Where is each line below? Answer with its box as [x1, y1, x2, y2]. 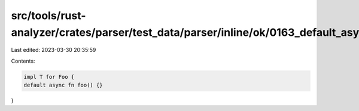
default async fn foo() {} [23, 82, 103, 89]
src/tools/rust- [11, 9, 86, 22]
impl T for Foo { [23, 73, 75, 80]
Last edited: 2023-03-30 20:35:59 [11, 47, 96, 54]
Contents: [11, 57, 35, 64]
